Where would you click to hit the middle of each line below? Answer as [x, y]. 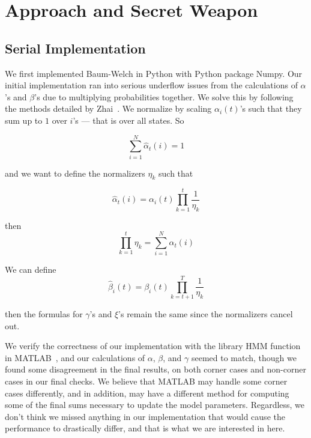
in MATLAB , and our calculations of [75, 357]
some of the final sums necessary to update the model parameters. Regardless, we [155, 405]
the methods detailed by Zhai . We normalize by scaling [108, 108]
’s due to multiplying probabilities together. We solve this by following [164, 96]
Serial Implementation [75, 48]
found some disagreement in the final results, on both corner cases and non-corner [155, 369]
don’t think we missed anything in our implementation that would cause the [145, 416]
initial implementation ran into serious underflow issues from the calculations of [151, 85]
